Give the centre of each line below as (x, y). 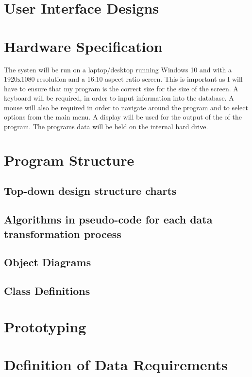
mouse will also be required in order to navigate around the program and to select (126, 107)
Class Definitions (47, 291)
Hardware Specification (83, 46)
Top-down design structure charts (90, 191)
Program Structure (69, 160)
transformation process (63, 233)
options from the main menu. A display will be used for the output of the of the (123, 117)
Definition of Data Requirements (116, 365)
